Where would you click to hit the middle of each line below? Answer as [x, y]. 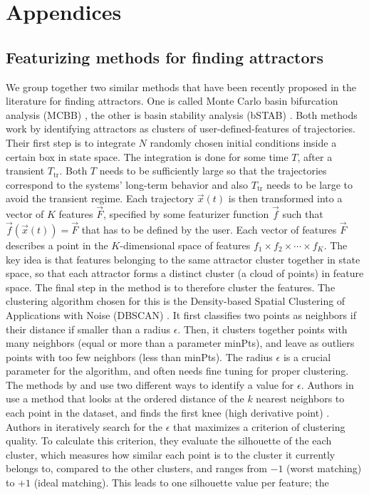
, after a [315, 156]
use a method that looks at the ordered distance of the [125, 398]
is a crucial [307, 356]
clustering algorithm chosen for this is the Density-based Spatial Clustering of [176, 301]
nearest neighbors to [300, 398]
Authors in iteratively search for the [84, 426]
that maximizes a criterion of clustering [259, 426]
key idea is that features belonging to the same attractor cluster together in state [183, 259]
